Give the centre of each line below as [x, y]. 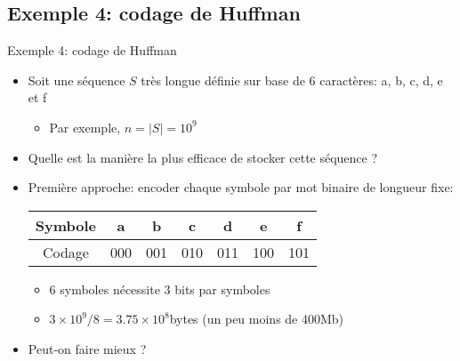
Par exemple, [85, 127]
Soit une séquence [77, 80]
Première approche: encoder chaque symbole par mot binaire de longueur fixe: [241, 187]
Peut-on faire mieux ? [87, 348]
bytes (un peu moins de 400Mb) [257, 319]
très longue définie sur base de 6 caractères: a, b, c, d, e [292, 80]
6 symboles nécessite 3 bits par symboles [160, 289]
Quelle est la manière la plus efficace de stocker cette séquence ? [203, 157]
